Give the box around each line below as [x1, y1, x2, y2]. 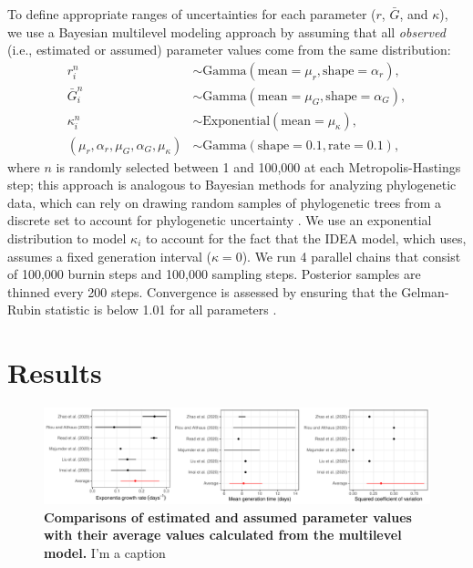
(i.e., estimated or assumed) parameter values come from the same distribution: [7, 40, 451, 59]
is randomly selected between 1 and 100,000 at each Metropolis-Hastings [56, 157, 461, 176]
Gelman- [401, 282, 449, 301]
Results [7, 354, 102, 391]
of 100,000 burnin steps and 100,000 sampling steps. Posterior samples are [7, 264, 421, 284]
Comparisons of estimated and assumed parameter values [44, 507, 412, 526]
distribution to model [7, 229, 127, 247]
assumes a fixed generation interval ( [7, 246, 211, 265]
